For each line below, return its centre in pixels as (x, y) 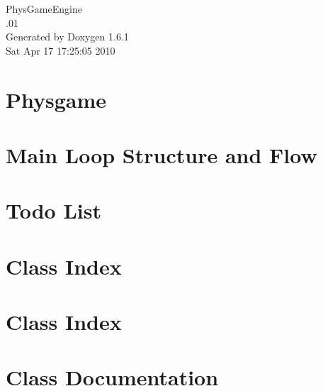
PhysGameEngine (44, 9)
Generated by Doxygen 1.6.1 (67, 37)
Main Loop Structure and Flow (161, 154)
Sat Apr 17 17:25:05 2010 (61, 50)
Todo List (53, 210)
